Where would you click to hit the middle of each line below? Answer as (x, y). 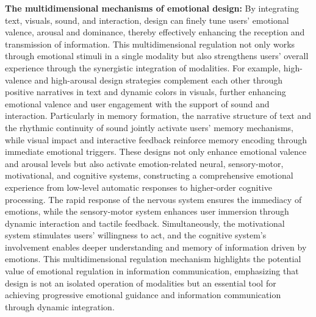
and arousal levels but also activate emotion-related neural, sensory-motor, (144, 163)
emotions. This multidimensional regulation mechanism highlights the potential (153, 259)
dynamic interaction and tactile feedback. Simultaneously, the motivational (145, 223)
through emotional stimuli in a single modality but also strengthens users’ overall (157, 56)
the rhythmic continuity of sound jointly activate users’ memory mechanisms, (149, 127)
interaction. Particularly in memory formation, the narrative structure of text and (158, 116)
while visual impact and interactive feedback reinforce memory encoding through (156, 139)
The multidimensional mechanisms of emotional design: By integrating (152, 8)
